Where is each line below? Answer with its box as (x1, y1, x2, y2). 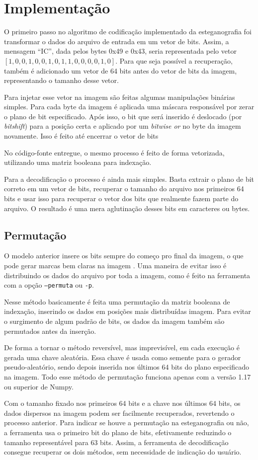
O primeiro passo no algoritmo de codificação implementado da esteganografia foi (4, 26, 252, 37)
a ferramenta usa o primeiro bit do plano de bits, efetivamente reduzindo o (4, 427, 232, 437)
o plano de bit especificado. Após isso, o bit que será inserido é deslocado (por (4, 111, 242, 121)
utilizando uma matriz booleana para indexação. (4, 157, 152, 167)
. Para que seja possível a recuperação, (115, 55, 233, 66)
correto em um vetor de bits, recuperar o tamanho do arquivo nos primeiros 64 (4, 183, 244, 194)
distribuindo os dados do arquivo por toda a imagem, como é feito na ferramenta (4, 270, 251, 280)
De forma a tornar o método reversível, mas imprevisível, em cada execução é (4, 342, 240, 353)
